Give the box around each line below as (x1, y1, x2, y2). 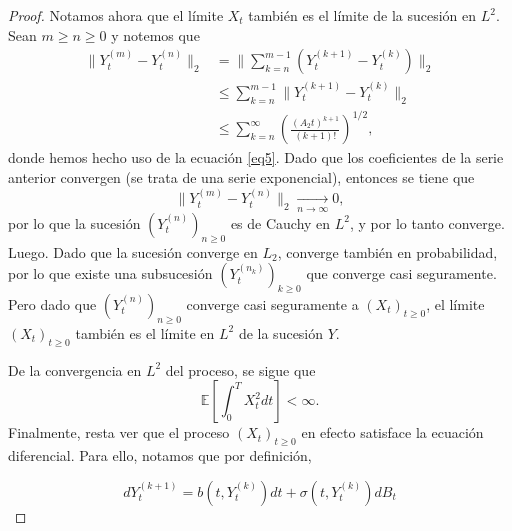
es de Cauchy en (230, 212, 331, 233)
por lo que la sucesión (8, 212, 141, 233)
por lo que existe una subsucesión (8, 263, 213, 284)
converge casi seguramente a (186, 293, 359, 314)
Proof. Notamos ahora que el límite (8, 5, 224, 25)
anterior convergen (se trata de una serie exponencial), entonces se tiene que (8, 166, 475, 187)
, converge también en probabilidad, (277, 241, 498, 262)
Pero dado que (8, 293, 97, 314)
